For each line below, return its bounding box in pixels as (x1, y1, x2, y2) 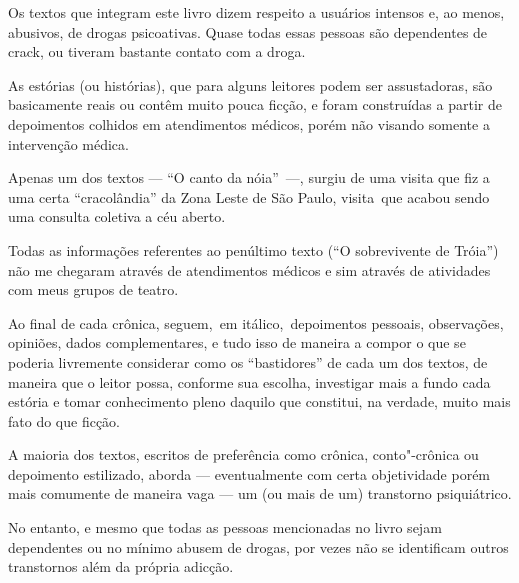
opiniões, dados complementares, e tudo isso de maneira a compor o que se (8, 332, 466, 353)
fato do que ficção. (8, 410, 120, 431)
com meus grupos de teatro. (8, 279, 179, 300)
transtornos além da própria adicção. (8, 556, 234, 577)
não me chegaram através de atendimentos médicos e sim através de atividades (8, 259, 491, 280)
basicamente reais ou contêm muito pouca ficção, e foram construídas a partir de (8, 94, 502, 115)
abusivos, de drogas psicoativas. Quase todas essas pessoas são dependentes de (8, 21, 488, 42)
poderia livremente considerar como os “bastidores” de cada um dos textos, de (8, 351, 488, 372)
